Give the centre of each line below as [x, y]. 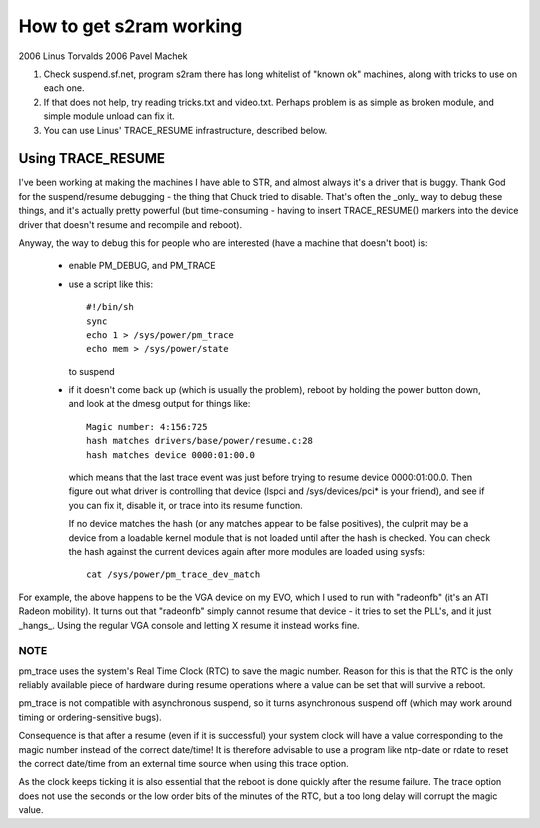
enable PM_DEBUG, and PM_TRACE [142, 266]
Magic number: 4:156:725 [147, 426]
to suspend [91, 371]
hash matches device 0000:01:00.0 [170, 454]
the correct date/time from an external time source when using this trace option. [183, 764]
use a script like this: [111, 284]
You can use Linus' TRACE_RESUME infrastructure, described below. [185, 130]
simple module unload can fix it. [109, 116]
